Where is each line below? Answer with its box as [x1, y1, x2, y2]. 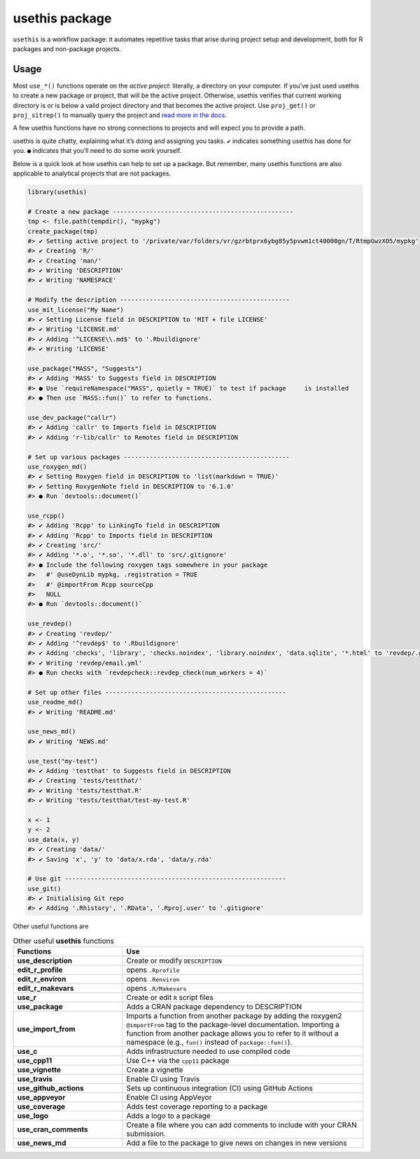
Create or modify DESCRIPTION [126, 956, 222, 965]
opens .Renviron [126, 975, 180, 984]
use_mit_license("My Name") [27, 306, 124, 313]
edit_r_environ [17, 975, 66, 984]
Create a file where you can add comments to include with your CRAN [126, 1120, 357, 1130]
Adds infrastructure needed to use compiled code [126, 1047, 290, 1057]
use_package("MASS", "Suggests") [27, 365, 143, 372]
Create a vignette [126, 1065, 183, 1075]
